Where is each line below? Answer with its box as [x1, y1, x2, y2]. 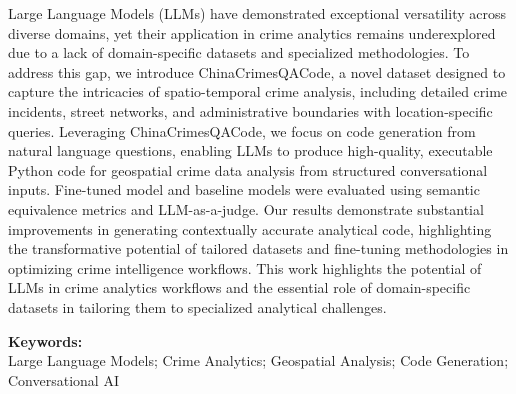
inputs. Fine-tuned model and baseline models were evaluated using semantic [8, 179, 480, 200]
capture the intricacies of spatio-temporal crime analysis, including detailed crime [8, 81, 508, 102]
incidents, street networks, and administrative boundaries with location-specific [8, 100, 493, 121]
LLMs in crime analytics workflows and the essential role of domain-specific [8, 277, 471, 298]
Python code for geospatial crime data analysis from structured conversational [8, 159, 488, 180]
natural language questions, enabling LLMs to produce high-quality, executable [8, 140, 493, 161]
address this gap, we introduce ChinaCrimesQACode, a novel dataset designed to [8, 61, 506, 82]
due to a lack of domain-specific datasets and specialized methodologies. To [8, 42, 470, 63]
